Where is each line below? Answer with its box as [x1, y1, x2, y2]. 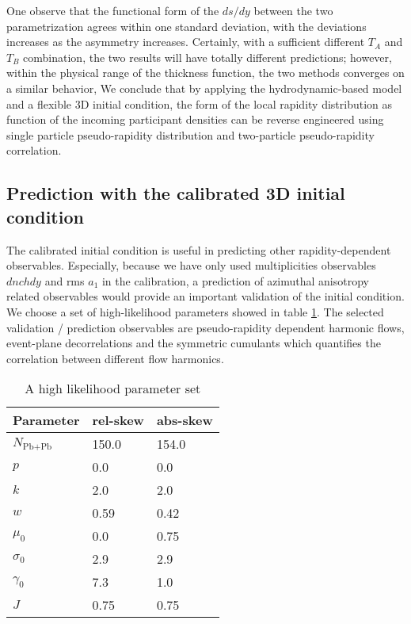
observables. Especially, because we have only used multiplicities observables [6, 257, 376, 274]
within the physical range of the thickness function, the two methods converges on [6, 64, 405, 81]
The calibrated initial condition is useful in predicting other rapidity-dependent [6, 241, 391, 258]
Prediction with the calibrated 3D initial [6, 181, 345, 205]
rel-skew [92, 411, 144, 430]
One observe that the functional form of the [6, 2, 219, 18]
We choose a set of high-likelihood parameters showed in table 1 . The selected [6, 303, 384, 320]
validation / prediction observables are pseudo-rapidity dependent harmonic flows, [6, 319, 405, 335]
